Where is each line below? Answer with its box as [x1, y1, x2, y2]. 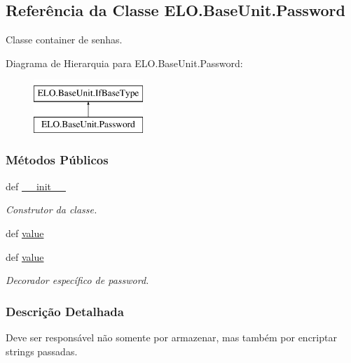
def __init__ [6, 178, 66, 193]
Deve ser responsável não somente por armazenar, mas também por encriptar [6, 329, 337, 344]
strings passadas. [6, 343, 78, 358]
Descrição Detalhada [6, 302, 124, 320]
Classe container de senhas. [6, 32, 123, 47]
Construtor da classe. [6, 202, 97, 217]
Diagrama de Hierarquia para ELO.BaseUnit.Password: [6, 55, 243, 70]
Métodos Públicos [6, 151, 109, 169]
